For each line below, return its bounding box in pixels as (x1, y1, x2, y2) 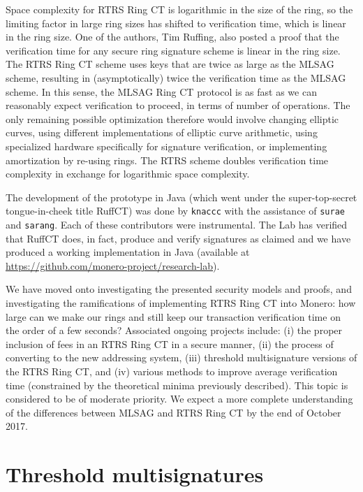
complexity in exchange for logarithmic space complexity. (6, 166, 250, 181)
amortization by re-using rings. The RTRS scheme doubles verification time (6, 152, 329, 167)
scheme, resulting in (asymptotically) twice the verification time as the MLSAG (6, 70, 346, 85)
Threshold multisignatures (6, 460, 264, 489)
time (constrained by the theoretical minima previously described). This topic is (6, 377, 348, 392)
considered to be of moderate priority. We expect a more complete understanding (6, 391, 353, 406)
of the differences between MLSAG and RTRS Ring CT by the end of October (6, 405, 341, 419)
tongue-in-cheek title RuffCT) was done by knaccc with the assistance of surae (6, 203, 345, 218)
